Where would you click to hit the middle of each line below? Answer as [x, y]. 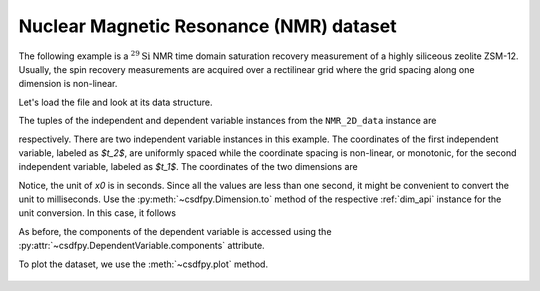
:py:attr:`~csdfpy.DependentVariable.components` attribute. [141, 246]
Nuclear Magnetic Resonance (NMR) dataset [207, 26]
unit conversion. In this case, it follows [97, 213]
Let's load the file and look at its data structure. [115, 102]
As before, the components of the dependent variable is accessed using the [175, 231]
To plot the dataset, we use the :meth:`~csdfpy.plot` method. [143, 264]
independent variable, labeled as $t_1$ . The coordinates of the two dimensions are [188, 167]
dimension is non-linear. [68, 84]
